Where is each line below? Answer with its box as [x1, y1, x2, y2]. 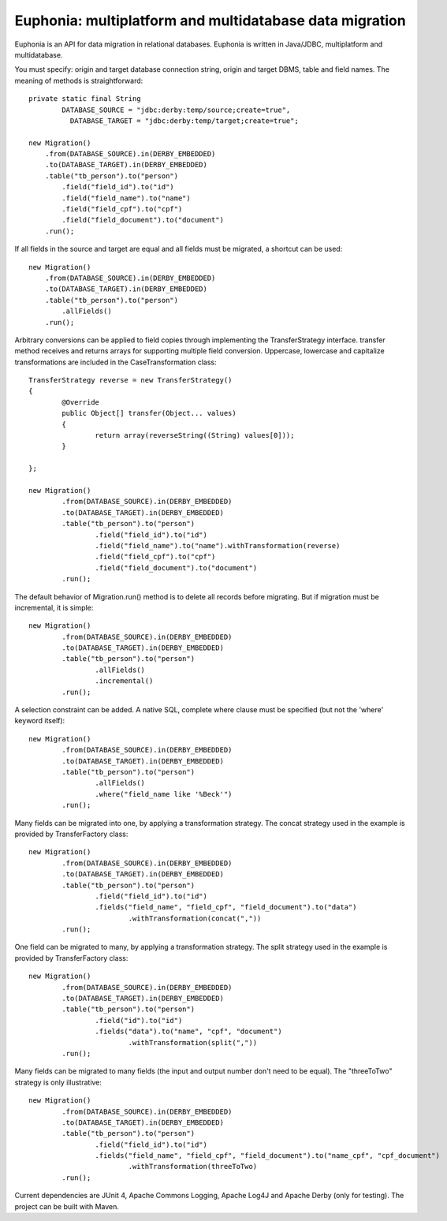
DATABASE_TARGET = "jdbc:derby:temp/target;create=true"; [69, 116, 299, 125]
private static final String [28, 95, 141, 103]
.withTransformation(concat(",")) [128, 913, 262, 923]
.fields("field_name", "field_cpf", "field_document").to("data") [95, 903, 357, 912]
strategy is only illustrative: [14, 1077, 102, 1087]
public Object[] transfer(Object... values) [61, 409, 237, 418]
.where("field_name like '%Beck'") [95, 790, 233, 798]
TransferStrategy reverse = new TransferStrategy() [28, 375, 233, 385]
